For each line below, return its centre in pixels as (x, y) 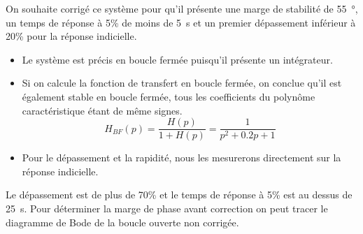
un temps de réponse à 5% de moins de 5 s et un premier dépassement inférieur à (181, 22)
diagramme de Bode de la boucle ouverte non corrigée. (122, 222)
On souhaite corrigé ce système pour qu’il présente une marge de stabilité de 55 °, (182, 8)
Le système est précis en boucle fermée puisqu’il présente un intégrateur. (177, 59)
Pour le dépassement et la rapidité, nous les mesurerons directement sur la (181, 158)
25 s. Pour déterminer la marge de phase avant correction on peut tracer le (167, 208)
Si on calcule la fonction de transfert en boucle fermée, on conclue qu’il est (182, 83)
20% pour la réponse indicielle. (71, 36)
